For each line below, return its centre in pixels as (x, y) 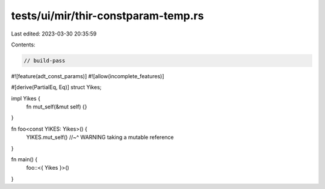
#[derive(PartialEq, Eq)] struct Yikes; (56, 87)
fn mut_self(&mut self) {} (57, 107)
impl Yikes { (26, 98)
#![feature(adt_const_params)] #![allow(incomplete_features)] (88, 76)
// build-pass (45, 60)
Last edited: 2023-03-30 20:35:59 (54, 34)
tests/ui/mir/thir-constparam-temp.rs (107, 16)
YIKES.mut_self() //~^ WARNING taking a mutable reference (100, 137)
